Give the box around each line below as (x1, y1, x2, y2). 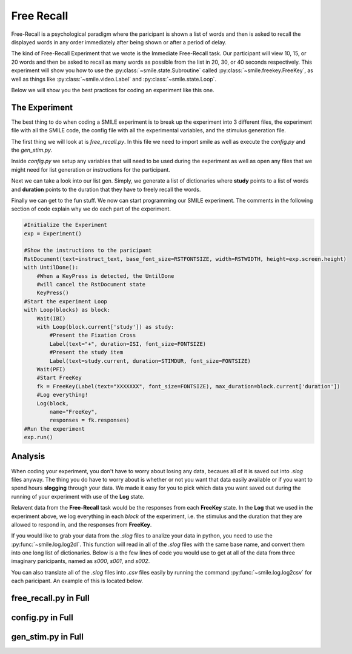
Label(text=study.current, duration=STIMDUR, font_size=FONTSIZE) (49, 357, 251, 364)
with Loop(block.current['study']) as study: (36, 323, 174, 330)
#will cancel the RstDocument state (36, 281, 145, 288)
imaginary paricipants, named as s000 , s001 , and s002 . (11, 558, 150, 565)
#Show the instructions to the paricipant (24, 247, 152, 254)
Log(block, (36, 400, 69, 406)
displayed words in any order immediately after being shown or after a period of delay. (11, 38, 227, 46)
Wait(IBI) (36, 315, 66, 322)
